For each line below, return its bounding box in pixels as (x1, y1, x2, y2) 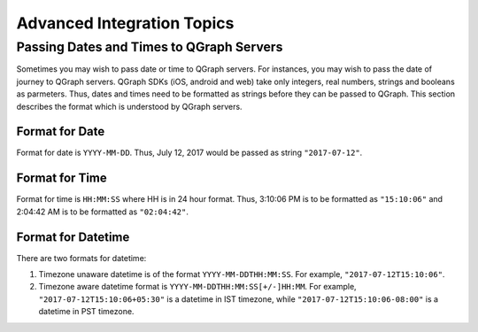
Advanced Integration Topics (16, 13, 235, 33)
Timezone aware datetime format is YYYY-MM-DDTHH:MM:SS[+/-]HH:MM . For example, (38, 282, 358, 292)
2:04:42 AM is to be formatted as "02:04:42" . (16, 206, 189, 217)
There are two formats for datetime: (16, 252, 147, 263)
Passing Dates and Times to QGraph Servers (16, 39, 283, 55)
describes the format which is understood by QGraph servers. (16, 101, 243, 112)
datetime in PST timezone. (38, 306, 135, 317)
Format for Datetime (16, 229, 130, 244)
